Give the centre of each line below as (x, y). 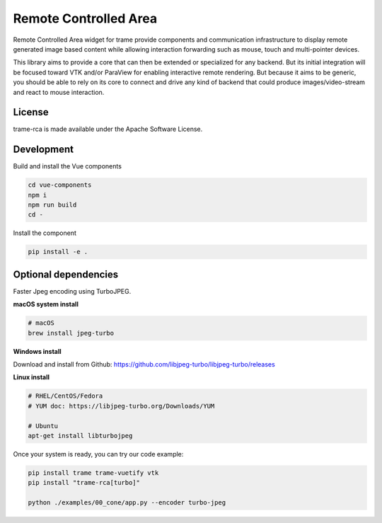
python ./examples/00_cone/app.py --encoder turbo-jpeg (127, 503)
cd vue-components (60, 185)
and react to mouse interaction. (59, 92)
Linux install (31, 377)
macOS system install (46, 304)
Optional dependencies (66, 274)
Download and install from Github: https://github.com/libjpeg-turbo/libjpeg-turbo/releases (144, 364)
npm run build (52, 205)
